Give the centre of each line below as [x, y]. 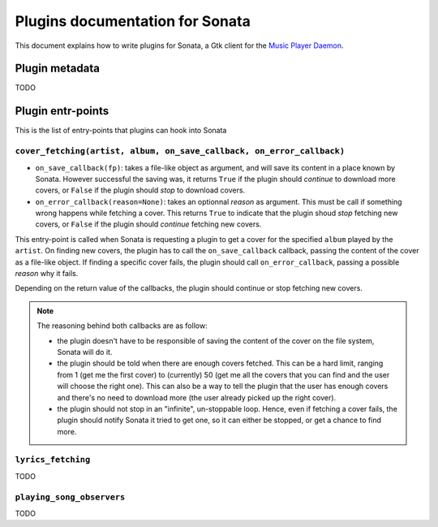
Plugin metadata [58, 69]
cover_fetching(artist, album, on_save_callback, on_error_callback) [180, 151]
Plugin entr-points [62, 111]
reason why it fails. [47, 274]
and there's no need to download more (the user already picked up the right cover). [197, 397]
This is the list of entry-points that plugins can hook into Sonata [121, 131]
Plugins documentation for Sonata [133, 21]
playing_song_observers [70, 497]
